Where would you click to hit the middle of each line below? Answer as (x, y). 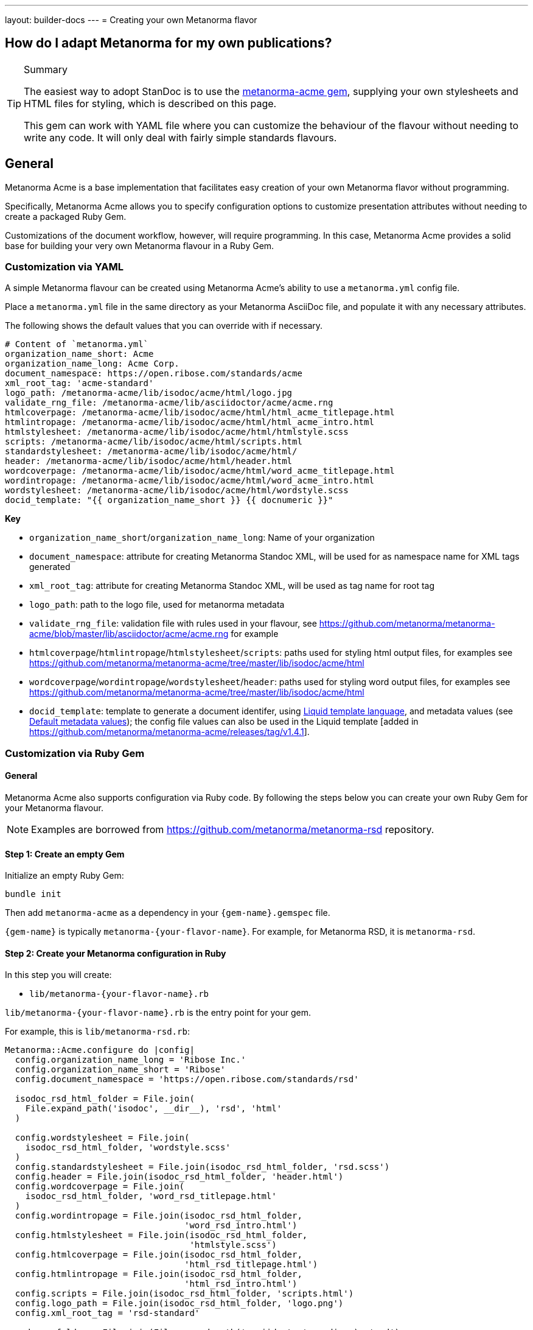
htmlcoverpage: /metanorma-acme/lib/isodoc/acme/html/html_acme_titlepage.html (200, 413)
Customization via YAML (64, 267)
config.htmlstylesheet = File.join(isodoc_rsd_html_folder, (161, 1235)
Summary (46, 69)
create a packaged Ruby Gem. (66, 216)
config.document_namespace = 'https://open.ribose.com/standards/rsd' (187, 1079)
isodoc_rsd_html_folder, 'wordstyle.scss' (128, 1148)
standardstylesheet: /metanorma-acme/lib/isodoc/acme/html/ (151, 452)
